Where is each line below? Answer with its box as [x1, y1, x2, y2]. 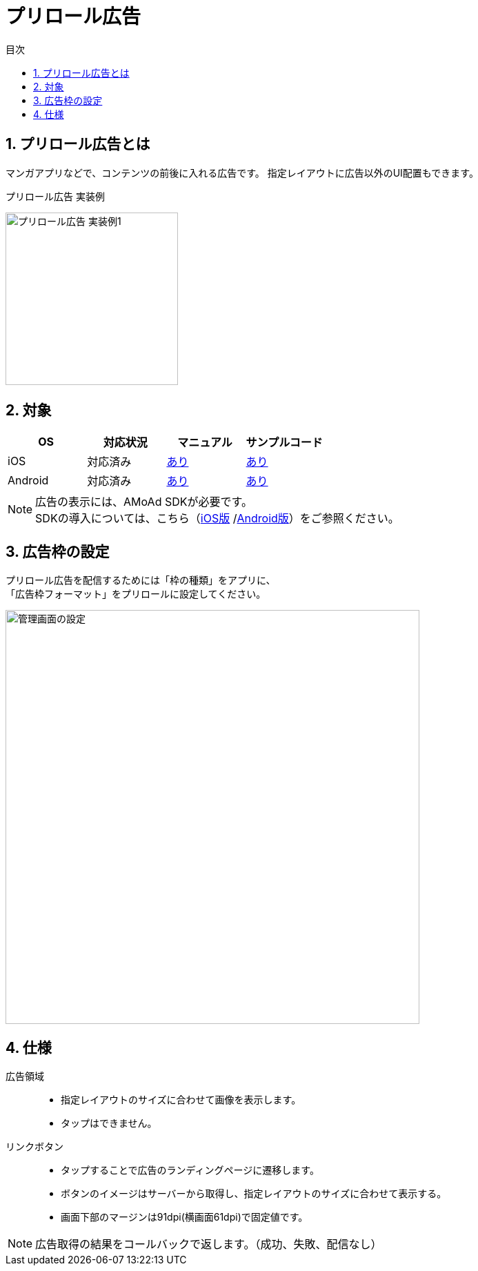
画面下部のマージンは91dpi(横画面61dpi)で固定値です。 [61, 1211, 308, 1223]
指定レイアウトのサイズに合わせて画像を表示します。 [61, 1094, 301, 1106]
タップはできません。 [61, 1117, 157, 1130]
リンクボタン [6, 1141, 63, 1153]
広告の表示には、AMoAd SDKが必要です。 [35, 495, 252, 509]
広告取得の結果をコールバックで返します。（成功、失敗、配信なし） [35, 1237, 382, 1252]
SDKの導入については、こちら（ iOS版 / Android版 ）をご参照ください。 [35, 511, 399, 526]
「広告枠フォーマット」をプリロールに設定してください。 [6, 588, 266, 600]
